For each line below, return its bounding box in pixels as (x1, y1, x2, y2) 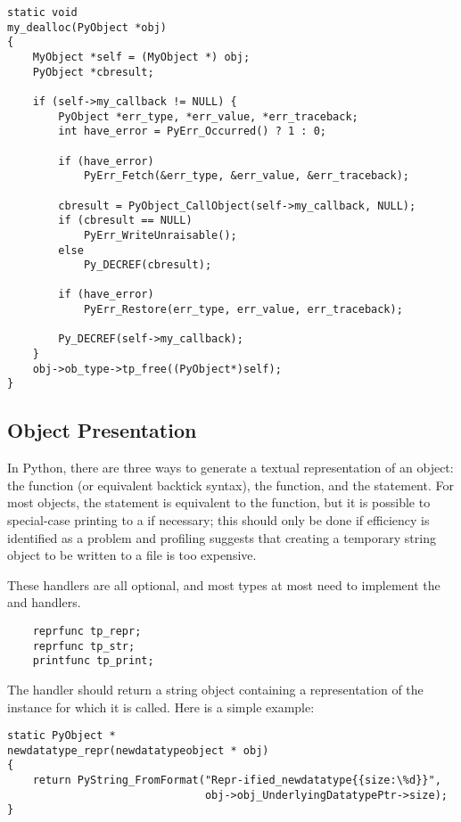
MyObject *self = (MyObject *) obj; (32, 50, 251, 63)
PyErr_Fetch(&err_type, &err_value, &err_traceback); (83, 169, 410, 183)
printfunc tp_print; (32, 654, 154, 668)
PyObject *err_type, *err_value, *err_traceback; (58, 110, 358, 123)
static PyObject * (7, 729, 116, 743)
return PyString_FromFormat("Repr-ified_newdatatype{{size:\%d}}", (32, 774, 441, 787)
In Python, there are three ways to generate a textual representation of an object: (7, 458, 454, 477)
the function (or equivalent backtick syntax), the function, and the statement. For (7, 475, 454, 494)
